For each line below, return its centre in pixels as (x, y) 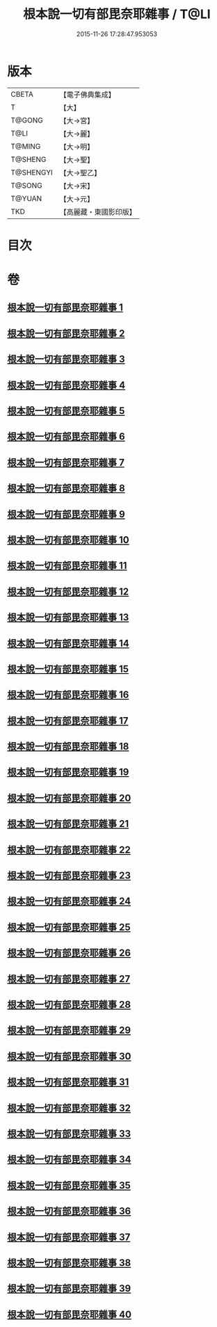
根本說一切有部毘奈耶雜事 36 (69, 1211)
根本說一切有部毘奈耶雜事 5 (66, 411)
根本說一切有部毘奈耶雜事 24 (69, 901)
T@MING (26, 146)
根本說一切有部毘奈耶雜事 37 (69, 1237)
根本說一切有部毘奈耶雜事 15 (68, 669)
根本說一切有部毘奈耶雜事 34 (69, 1160)
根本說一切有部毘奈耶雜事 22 (69, 850)
